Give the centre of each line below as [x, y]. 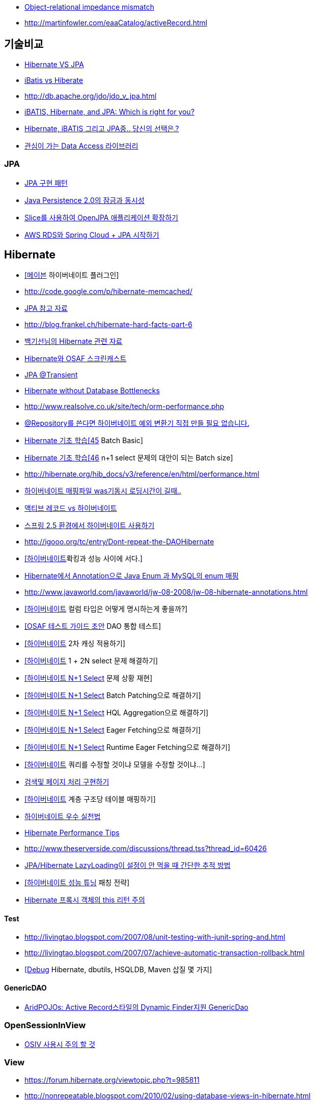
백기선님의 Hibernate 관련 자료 [74, 341]
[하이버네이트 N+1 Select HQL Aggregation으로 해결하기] [117, 713]
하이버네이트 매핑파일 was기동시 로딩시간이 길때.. [103, 491]
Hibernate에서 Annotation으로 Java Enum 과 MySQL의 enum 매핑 [132, 576]
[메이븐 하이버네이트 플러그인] [72, 275]
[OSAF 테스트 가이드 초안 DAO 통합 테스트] [93, 626]
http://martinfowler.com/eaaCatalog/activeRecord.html [116, 23]
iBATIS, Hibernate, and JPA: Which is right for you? [110, 111]
